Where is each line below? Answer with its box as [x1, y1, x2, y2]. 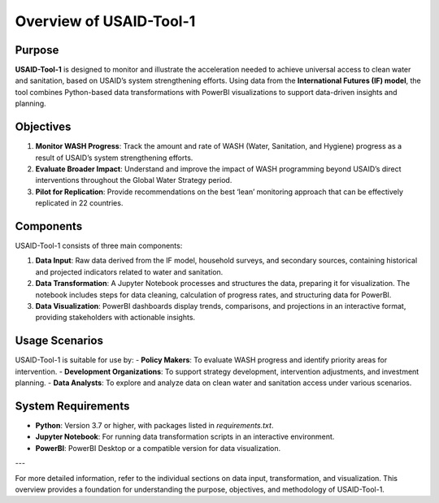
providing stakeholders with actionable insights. [35, 313, 195, 323]
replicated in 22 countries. [35, 198, 124, 208]
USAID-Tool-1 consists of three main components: [15, 241, 183, 250]
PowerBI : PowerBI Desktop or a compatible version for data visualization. [35, 443, 281, 453]
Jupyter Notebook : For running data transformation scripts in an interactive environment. [35, 431, 335, 442]
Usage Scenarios [15, 334, 103, 348]
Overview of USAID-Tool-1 [15, 12, 196, 30]
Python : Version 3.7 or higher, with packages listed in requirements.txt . [35, 420, 274, 430]
